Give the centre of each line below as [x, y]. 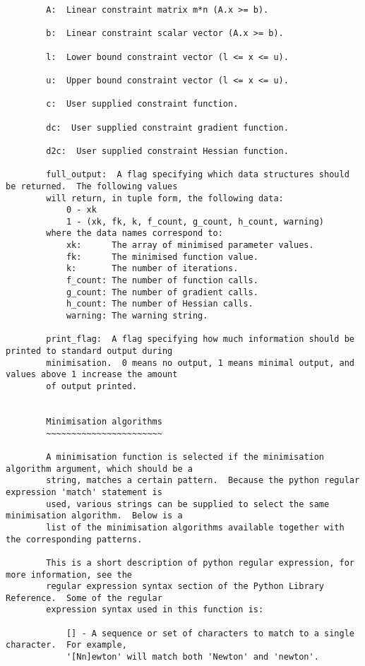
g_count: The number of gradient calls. [162, 292]
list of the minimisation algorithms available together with [195, 527]
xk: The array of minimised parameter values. [190, 245]
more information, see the [69, 575]
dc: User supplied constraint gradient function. [167, 127]
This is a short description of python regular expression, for [200, 563]
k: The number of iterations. [152, 269]
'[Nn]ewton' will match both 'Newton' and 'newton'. [192, 657]
